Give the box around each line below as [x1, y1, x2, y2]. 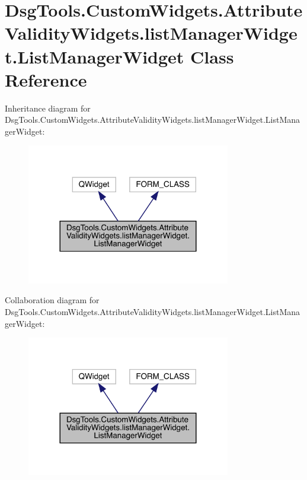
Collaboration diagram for [5, 294, 100, 306]
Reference [5, 67, 87, 91]
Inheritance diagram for [5, 101, 91, 114]
